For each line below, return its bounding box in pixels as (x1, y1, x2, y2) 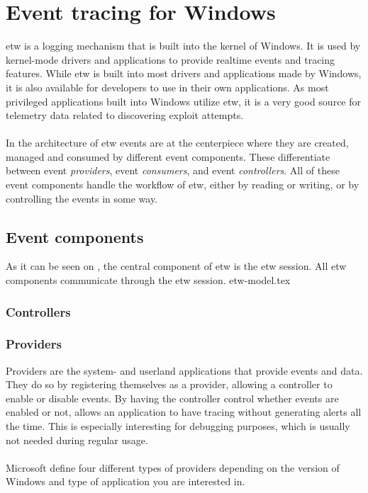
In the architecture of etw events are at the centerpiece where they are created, (6, 135, 349, 150)
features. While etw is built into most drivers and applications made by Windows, (6, 66, 362, 81)
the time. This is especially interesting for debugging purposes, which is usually (6, 419, 350, 433)
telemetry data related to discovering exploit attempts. (6, 108, 244, 123)
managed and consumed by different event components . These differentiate (6, 149, 330, 164)
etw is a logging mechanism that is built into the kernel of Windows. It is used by (6, 38, 361, 53)
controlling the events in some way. (6, 191, 158, 205)
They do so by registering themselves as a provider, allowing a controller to (6, 377, 333, 392)
